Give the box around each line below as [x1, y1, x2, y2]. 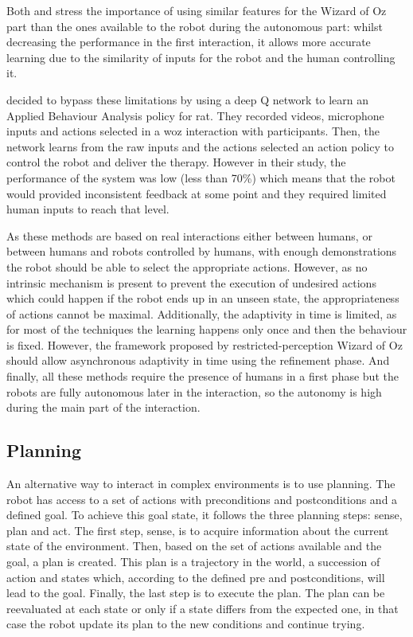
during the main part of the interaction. [6, 399, 201, 416]
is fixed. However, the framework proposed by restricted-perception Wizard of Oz [6, 336, 403, 353]
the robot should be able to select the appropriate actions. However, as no [6, 258, 368, 275]
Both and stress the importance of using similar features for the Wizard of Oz [6, 2, 387, 18]
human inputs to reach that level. [6, 201, 169, 217]
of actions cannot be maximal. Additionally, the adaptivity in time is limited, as [6, 305, 397, 322]
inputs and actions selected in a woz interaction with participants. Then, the [6, 123, 380, 139]
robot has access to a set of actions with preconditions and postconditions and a [6, 490, 398, 507]
